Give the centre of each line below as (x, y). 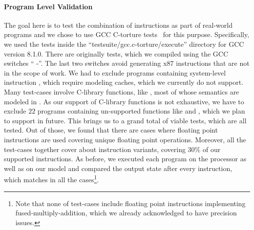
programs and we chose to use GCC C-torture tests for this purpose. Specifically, (127, 34)
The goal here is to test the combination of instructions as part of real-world (118, 25)
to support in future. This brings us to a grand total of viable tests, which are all (125, 120)
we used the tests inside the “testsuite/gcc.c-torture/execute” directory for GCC (124, 44)
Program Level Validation (48, 6)
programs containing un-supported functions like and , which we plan (141, 111)
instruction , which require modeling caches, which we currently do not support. (124, 82)
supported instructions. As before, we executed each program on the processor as (125, 159)
